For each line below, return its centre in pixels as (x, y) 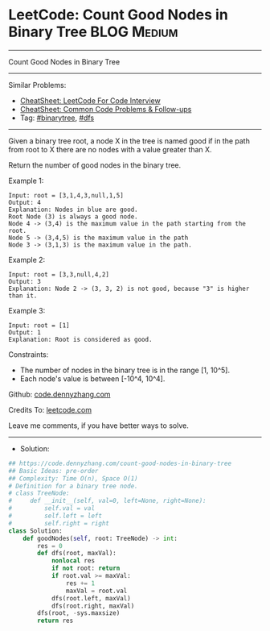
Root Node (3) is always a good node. (73, 216)
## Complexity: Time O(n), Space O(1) (73, 478)
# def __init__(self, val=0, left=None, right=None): (107, 501)
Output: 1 (25, 332)
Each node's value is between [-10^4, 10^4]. (92, 378)
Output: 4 (25, 202)
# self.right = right (59, 523)
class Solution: (35, 531)
